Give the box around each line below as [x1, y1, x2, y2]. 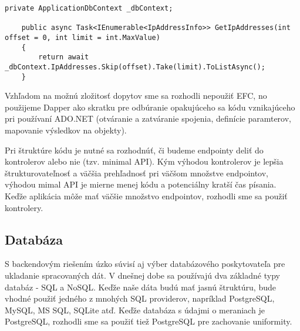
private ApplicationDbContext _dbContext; [5, 4, 173, 12]
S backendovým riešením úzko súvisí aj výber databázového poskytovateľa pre [5, 258, 285, 270]
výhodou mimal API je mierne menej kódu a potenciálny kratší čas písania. [5, 178, 277, 190]
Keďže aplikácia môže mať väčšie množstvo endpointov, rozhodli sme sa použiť [5, 190, 288, 202]
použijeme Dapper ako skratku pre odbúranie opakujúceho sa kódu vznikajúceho [5, 101, 295, 113]
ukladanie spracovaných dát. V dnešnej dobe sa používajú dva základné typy [5, 269, 280, 281]
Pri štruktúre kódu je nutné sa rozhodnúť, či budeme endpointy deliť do [5, 143, 264, 156]
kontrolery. [5, 201, 43, 213]
